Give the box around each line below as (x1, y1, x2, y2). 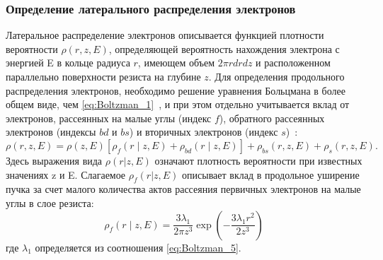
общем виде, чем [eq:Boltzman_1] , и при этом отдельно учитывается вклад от (6, 97, 350, 112)
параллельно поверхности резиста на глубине (6, 69, 201, 83)
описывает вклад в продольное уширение (182, 167, 360, 182)
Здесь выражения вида (6, 153, 103, 167)
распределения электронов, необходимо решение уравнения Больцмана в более (6, 83, 345, 97)
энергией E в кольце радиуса (6, 55, 130, 70)
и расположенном (256, 55, 331, 70)
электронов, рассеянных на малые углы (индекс (6, 110, 212, 125)
